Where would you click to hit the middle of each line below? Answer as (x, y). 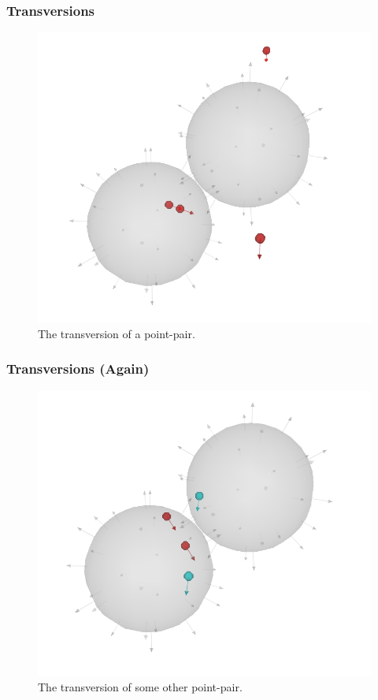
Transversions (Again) (78, 369)
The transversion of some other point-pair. (140, 686)
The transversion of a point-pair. (117, 333)
